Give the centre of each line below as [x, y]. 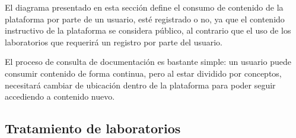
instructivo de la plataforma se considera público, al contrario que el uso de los [148, 30]
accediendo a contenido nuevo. [60, 96]
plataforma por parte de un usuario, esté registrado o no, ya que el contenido [145, 19]
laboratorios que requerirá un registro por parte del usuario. [114, 42]
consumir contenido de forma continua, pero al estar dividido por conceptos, [143, 73]
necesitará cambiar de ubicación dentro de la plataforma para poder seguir [140, 85]
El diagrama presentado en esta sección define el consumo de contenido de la [144, 7]
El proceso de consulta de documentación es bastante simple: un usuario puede [148, 62]
